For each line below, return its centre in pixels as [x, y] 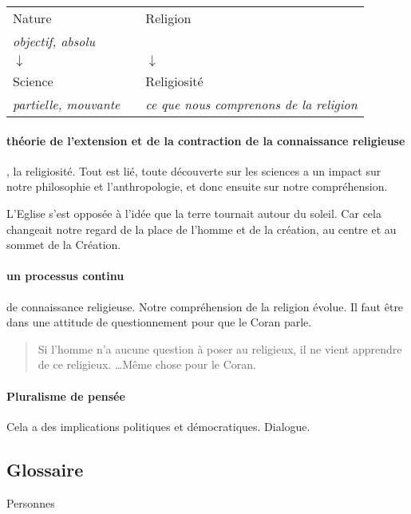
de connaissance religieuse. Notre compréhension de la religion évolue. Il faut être [205, 306]
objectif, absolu [54, 41]
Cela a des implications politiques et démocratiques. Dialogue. [158, 426]
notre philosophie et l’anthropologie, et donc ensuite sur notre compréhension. [197, 186]
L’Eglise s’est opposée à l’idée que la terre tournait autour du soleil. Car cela [194, 213]
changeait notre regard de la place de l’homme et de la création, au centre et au [202, 229]
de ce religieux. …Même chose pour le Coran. [147, 364]
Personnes [31, 502]
